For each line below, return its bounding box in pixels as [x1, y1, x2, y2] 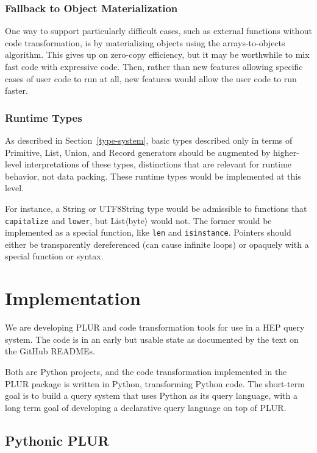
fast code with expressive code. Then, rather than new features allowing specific [5, 60, 303, 72]
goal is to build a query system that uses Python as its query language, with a [5, 389, 297, 402]
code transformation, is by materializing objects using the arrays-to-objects [5, 36, 285, 49]
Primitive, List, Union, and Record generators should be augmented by [5, 146, 271, 158]
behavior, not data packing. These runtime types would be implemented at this [5, 169, 301, 182]
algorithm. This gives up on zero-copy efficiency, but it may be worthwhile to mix [5, 48, 310, 61]
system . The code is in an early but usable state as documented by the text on [5, 332, 299, 345]
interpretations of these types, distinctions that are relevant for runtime [24, 158, 292, 170]
